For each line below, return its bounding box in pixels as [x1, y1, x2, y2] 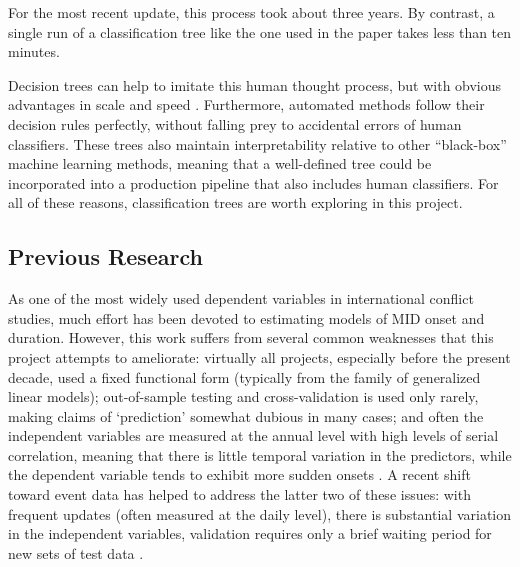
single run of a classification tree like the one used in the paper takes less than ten [8, 21, 512, 42]
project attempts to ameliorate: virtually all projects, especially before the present [8, 346, 511, 367]
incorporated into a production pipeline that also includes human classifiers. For [8, 172, 499, 193]
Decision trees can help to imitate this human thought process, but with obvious [8, 74, 502, 95]
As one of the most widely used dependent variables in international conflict [8, 288, 474, 309]
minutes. [8, 41, 60, 62]
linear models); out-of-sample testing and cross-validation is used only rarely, [8, 386, 479, 407]
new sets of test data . [8, 542, 144, 563]
